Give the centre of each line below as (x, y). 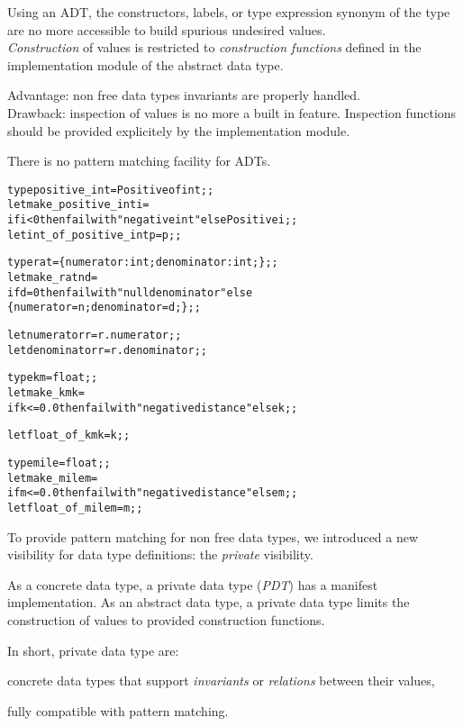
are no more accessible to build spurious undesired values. (167, 29)
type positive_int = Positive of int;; (111, 190)
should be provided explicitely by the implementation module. (179, 130)
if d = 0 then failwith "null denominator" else (130, 292)
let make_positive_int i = (78, 205)
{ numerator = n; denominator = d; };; (104, 308)
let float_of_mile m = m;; (75, 508)
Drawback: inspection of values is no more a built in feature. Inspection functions (232, 112)
